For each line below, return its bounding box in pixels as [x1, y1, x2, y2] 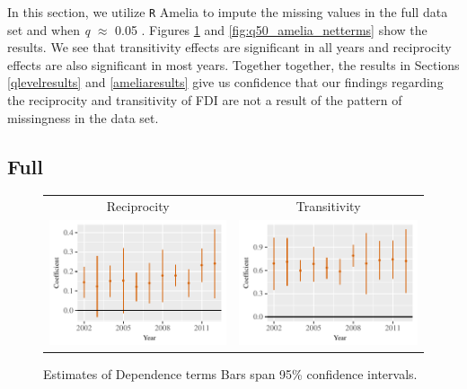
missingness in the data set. [7, 108, 159, 127]
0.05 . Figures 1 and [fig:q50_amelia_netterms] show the [114, 20, 427, 39]
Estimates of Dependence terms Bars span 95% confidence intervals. [43, 365, 418, 384]
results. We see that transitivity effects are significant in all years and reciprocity [7, 38, 452, 57]
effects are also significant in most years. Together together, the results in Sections [7, 55, 460, 74]
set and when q [7, 20, 91, 39]
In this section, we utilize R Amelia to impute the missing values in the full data [7, 3, 448, 21]
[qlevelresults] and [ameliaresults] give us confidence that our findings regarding [7, 73, 444, 92]
